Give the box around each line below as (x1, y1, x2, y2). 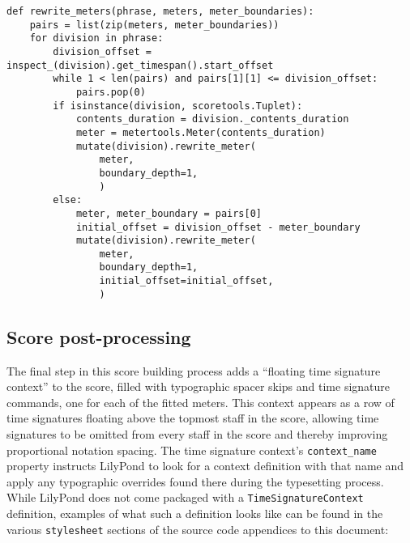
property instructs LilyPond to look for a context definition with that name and (6, 457, 404, 474)
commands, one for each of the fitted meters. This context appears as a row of (6, 393, 395, 410)
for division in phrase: (29, 32, 164, 45)
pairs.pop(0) (75, 86, 146, 98)
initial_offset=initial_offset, (99, 275, 274, 287)
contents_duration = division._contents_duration (75, 113, 349, 125)
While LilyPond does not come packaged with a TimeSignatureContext (6, 489, 364, 506)
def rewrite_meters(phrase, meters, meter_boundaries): (6, 6, 314, 17)
